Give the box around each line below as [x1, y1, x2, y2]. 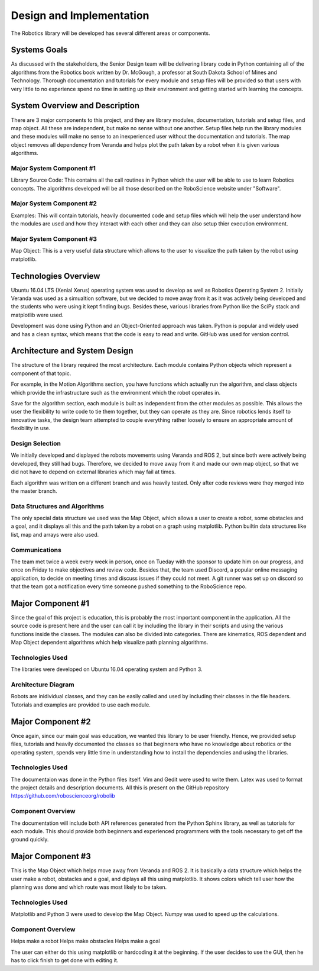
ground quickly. [11, 836, 49, 843]
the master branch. [11, 487, 57, 494]
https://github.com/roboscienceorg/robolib [11, 792, 115, 799]
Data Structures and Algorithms [11, 502, 105, 510]
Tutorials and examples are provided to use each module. [11, 701, 151, 708]
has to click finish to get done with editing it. [11, 957, 119, 964]
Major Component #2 [11, 717, 91, 727]
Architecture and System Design [11, 346, 134, 356]
